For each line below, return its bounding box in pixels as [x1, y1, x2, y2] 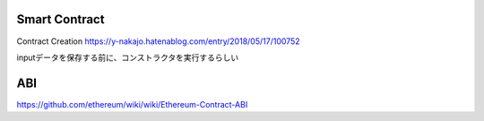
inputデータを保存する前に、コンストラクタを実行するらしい [16, 52, 239, 63]
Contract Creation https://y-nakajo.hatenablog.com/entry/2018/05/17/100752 [16, 36, 300, 47]
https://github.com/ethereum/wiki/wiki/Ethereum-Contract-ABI [16, 99, 248, 109]
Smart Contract [16, 12, 105, 27]
